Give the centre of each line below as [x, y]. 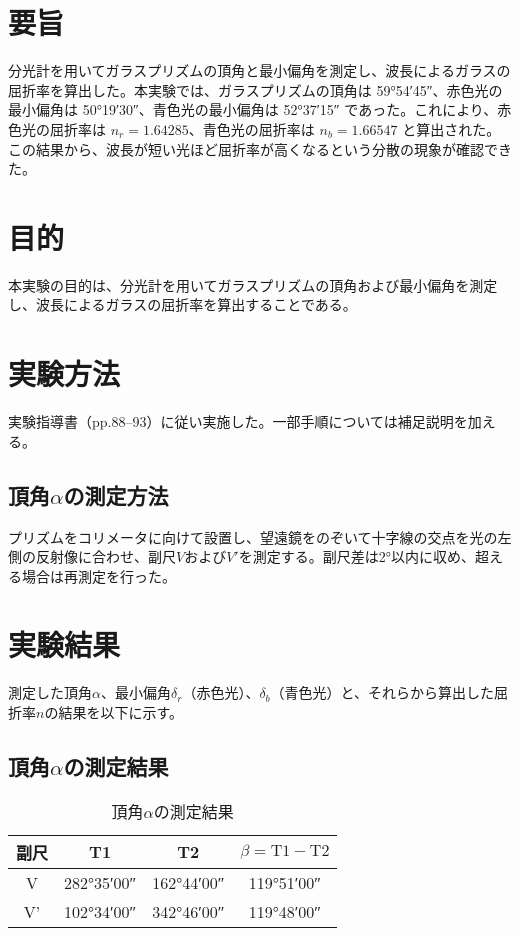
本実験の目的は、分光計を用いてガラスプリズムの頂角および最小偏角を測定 [253, 284]
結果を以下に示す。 [121, 712]
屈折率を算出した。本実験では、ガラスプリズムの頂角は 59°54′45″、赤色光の [255, 89]
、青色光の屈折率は [251, 128]
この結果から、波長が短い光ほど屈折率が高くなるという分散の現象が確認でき [260, 148]
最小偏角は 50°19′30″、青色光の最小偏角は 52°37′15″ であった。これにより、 [253, 109]
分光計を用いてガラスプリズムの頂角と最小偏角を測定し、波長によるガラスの [259, 70]
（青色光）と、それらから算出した [382, 692]
